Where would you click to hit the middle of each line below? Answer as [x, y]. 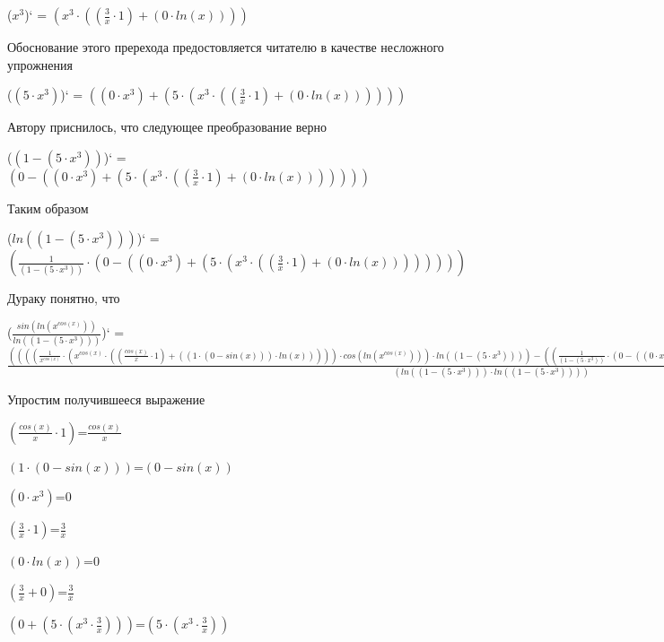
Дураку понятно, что [64, 298]
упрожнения [40, 64]
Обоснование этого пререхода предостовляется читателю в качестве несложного [226, 47]
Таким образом [48, 208]
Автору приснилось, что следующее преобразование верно [167, 127]
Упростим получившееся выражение [106, 399]
